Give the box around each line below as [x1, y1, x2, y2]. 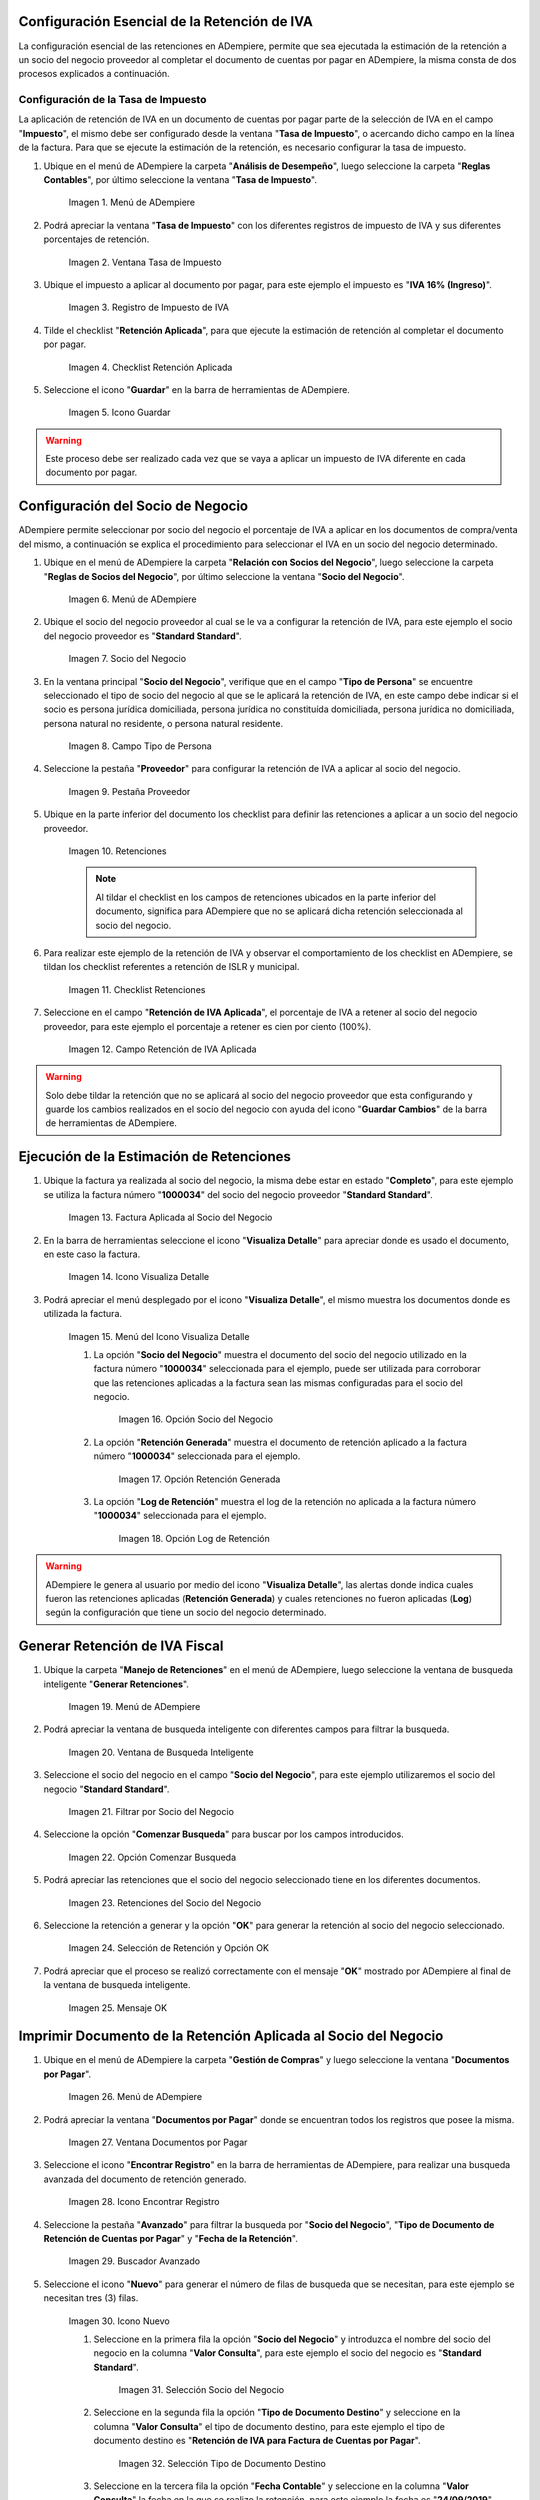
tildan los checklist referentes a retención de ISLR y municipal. [43, 961, 300, 973]
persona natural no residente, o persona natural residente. [43, 717, 284, 729]
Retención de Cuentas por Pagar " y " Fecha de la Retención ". [43, 2232, 299, 2244]
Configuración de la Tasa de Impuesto [18, 93, 207, 107]
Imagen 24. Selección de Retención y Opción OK [68, 1942, 270, 1954]
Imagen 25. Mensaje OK [68, 2001, 168, 2014]
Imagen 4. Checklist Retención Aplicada [68, 361, 233, 373]
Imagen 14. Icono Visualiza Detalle [68, 1271, 210, 1283]
